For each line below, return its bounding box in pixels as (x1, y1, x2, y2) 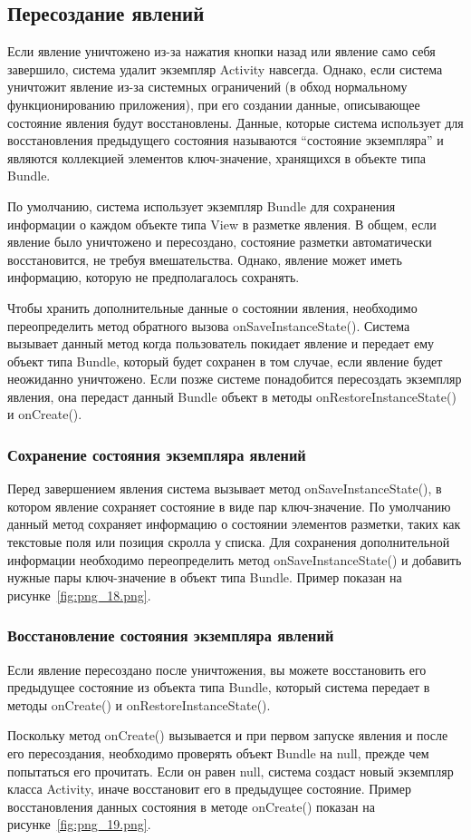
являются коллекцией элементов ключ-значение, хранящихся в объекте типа (7, 148, 427, 167)
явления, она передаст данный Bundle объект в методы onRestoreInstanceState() (7, 386, 457, 405)
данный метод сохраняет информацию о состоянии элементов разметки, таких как (7, 514, 461, 533)
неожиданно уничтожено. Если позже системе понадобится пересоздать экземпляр (7, 369, 462, 388)
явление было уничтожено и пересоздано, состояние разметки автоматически (7, 232, 432, 251)
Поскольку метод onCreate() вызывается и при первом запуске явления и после (7, 726, 448, 745)
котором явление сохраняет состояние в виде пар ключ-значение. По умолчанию (7, 496, 451, 515)
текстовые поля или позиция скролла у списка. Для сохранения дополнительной (7, 532, 450, 552)
